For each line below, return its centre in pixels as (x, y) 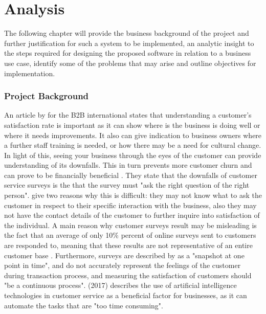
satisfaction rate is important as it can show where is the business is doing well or (132, 125)
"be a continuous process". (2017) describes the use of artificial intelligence (120, 285)
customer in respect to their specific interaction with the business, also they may (130, 205)
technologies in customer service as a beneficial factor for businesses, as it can (126, 295)
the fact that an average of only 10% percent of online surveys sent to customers (130, 235)
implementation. (30, 73)
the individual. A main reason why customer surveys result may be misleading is (130, 225)
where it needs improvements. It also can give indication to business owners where (133, 135)
